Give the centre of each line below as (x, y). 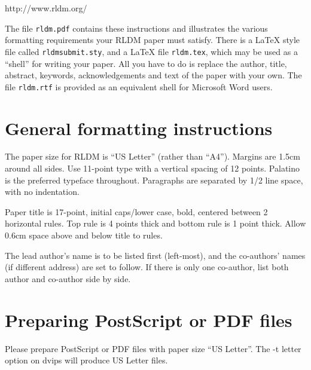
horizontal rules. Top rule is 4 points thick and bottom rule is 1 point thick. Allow (155, 223)
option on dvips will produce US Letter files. (86, 360)
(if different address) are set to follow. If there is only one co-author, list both (147, 267)
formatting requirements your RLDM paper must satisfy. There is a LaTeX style (153, 40)
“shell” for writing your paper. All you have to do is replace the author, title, (146, 63)
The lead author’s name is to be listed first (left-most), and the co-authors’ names (155, 255)
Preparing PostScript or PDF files (149, 319)
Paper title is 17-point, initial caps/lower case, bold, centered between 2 (136, 211)
